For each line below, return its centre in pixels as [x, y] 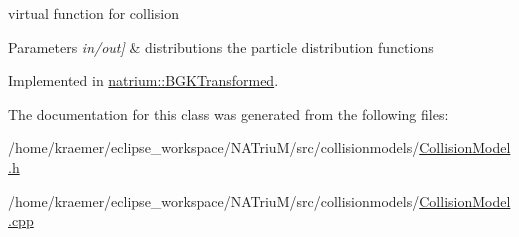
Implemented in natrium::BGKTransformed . [143, 80]
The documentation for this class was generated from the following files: [228, 113]
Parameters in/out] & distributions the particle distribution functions [221, 46]
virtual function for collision [93, 13]
